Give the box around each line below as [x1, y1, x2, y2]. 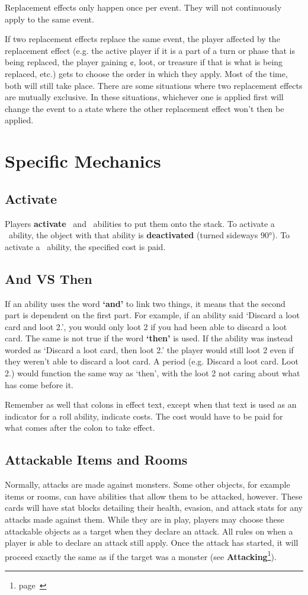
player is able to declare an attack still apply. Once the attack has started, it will [5, 536, 299, 549]
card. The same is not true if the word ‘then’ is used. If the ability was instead [5, 332, 293, 344]
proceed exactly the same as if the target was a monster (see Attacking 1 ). [5, 548, 277, 562]
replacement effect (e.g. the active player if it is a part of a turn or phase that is [5, 44, 295, 56]
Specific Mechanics [5, 149, 161, 173]
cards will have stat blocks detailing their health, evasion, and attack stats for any [5, 501, 303, 514]
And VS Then [5, 269, 92, 287]
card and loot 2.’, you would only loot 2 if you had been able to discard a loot [5, 320, 287, 332]
